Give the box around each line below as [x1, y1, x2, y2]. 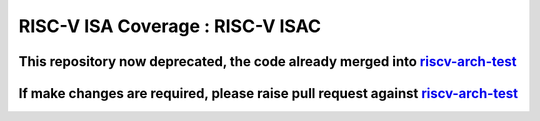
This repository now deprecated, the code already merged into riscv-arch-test [18, 53, 517, 70]
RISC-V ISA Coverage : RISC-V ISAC [18, 15, 322, 37]
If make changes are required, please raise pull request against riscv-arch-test [18, 85, 519, 102]
